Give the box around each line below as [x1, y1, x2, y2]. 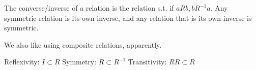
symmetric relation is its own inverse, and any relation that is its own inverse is [4, 12, 252, 23]
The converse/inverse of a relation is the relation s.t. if [4, 3, 174, 13]
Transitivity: [128, 56, 167, 67]
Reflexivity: [4, 56, 40, 67]
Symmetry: [62, 56, 97, 67]
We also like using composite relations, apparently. [4, 39, 162, 50]
